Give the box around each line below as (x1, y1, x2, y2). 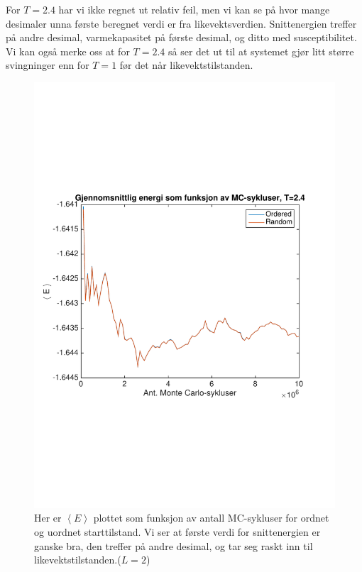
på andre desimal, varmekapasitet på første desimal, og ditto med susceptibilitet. (6, 30, 357, 45)
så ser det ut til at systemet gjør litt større (168, 43, 354, 58)
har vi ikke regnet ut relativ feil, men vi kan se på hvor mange (58, 2, 330, 16)
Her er (34, 510, 62, 525)
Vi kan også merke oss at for (6, 43, 130, 58)
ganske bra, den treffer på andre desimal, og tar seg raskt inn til (34, 538, 313, 553)
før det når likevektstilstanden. (119, 57, 253, 72)
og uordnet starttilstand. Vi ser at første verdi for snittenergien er (34, 524, 321, 539)
